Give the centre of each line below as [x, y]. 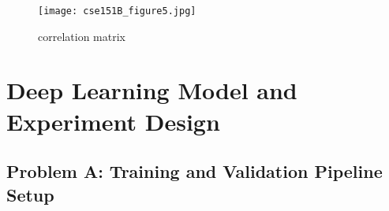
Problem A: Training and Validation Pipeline [194, 171]
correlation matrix [82, 36]
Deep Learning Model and [152, 90]
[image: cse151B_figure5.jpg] [117, 11]
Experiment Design [113, 121]
